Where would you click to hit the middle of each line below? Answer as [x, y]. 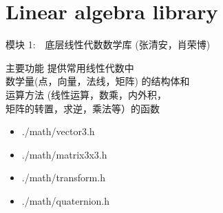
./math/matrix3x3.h [64, 154]
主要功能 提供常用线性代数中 [70, 67]
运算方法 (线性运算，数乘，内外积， [86, 94]
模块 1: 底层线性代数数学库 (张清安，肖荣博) [108, 44]
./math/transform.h [63, 177]
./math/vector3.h [58, 131]
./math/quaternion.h [66, 200]
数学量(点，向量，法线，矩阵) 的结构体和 [98, 81]
